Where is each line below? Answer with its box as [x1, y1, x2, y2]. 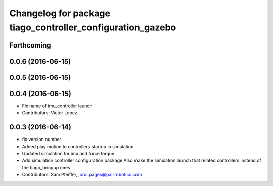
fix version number [22, 136, 62, 143]
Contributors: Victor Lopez [22, 110, 78, 116]
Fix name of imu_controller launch [22, 103, 93, 109]
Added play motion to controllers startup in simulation [22, 143, 134, 149]
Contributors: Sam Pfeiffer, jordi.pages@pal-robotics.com [22, 172, 142, 178]
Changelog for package [9, 8, 111, 19]
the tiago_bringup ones [22, 164, 70, 170]
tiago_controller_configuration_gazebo [9, 22, 176, 33]
